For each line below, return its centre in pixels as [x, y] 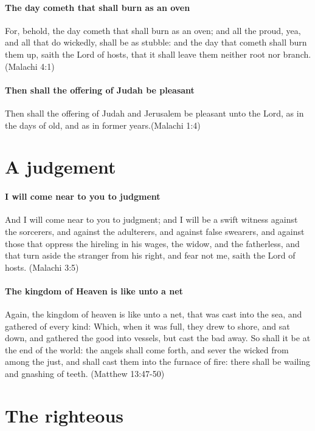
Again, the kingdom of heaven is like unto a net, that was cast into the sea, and [154, 314]
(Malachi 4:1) [30, 66]
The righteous [64, 415]
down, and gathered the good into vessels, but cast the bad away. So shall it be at [158, 338]
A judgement [61, 167]
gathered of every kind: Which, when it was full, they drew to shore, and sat [147, 326]
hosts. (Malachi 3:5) [42, 267]
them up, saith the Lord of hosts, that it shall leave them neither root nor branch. [158, 54]
